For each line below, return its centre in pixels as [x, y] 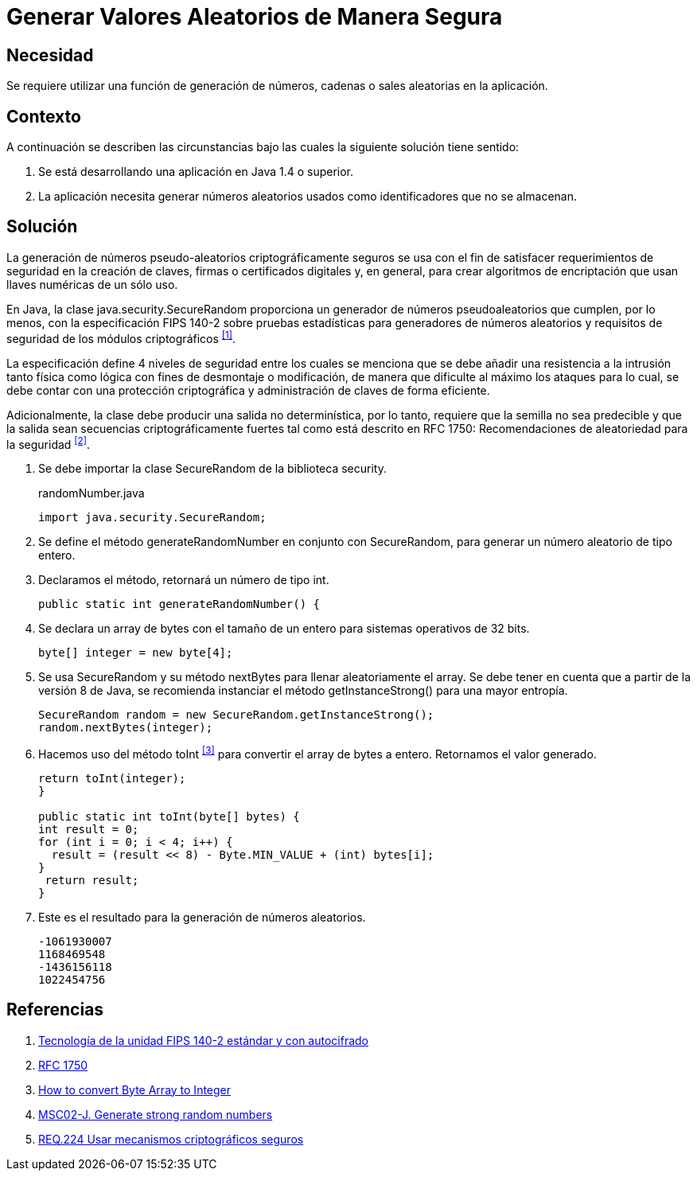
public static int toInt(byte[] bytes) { [169, 816]
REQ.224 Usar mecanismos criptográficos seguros [171, 1139]
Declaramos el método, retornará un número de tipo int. [184, 580]
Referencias [55, 1010]
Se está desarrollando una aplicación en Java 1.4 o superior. [196, 172]
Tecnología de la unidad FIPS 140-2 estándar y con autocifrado [204, 1040]
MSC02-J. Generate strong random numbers [156, 1114]
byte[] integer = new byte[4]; [136, 653]
